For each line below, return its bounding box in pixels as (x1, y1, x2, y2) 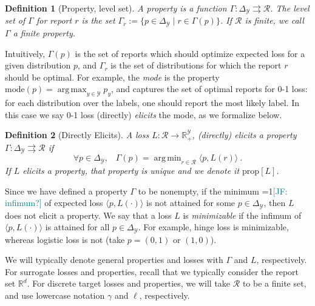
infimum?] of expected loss (5, 196, 103, 209)
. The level (270, 2, 310, 14)
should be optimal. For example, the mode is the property (5, 70, 220, 83)
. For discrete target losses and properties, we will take (27, 277, 231, 290)
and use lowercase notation (5, 289, 105, 302)
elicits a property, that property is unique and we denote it (22, 164, 240, 176)
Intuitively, (5, 47, 46, 59)
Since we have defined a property (5, 184, 127, 197)
